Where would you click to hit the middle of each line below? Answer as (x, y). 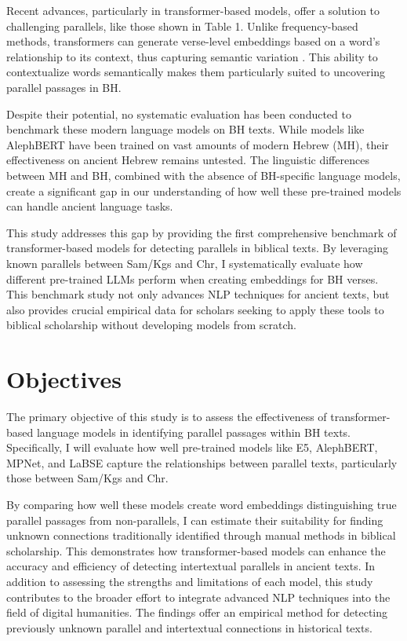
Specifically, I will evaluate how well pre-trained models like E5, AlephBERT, (192, 447)
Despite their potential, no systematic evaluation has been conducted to (179, 114)
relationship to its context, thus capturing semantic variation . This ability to (192, 56)
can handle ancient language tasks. (90, 206)
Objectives (64, 379)
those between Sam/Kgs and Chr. (87, 478)
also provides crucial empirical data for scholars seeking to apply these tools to (195, 309)
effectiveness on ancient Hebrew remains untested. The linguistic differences (188, 160)
